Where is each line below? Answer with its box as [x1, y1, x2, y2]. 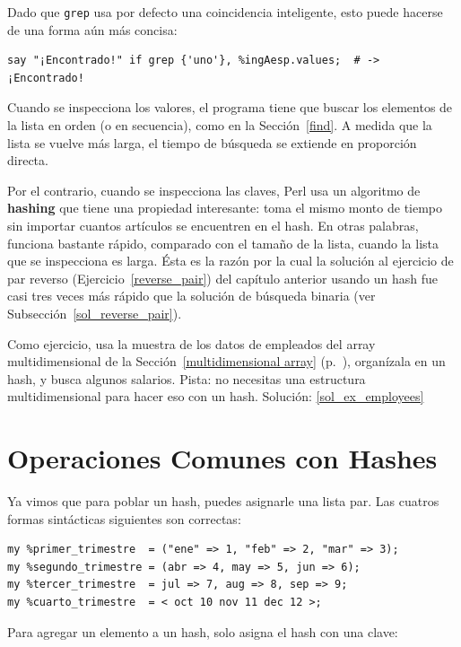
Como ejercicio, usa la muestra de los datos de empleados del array [7, 334, 376, 353]
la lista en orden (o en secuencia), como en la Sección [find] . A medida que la [7, 116, 432, 135]
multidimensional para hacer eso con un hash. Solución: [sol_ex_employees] [7, 387, 424, 406]
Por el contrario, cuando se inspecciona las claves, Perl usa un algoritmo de [7, 180, 421, 199]
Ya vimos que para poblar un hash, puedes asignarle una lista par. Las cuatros [7, 492, 439, 511]
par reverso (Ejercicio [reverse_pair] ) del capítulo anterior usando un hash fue [7, 268, 439, 287]
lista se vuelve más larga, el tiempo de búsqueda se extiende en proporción [7, 133, 417, 152]
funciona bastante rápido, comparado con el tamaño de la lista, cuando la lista [7, 233, 439, 252]
